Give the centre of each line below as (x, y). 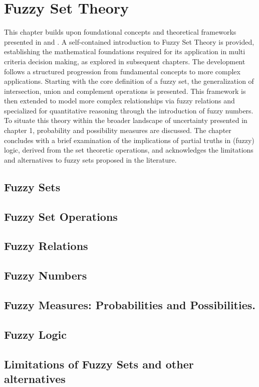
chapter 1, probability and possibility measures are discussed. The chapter (118, 130)
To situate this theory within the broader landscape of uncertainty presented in (126, 120)
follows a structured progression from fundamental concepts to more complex (122, 71)
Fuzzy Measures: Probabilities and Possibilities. (130, 304)
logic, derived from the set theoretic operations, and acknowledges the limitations (129, 150)
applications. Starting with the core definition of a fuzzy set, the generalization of (129, 81)
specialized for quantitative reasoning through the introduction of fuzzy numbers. (129, 110)
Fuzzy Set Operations (61, 216)
